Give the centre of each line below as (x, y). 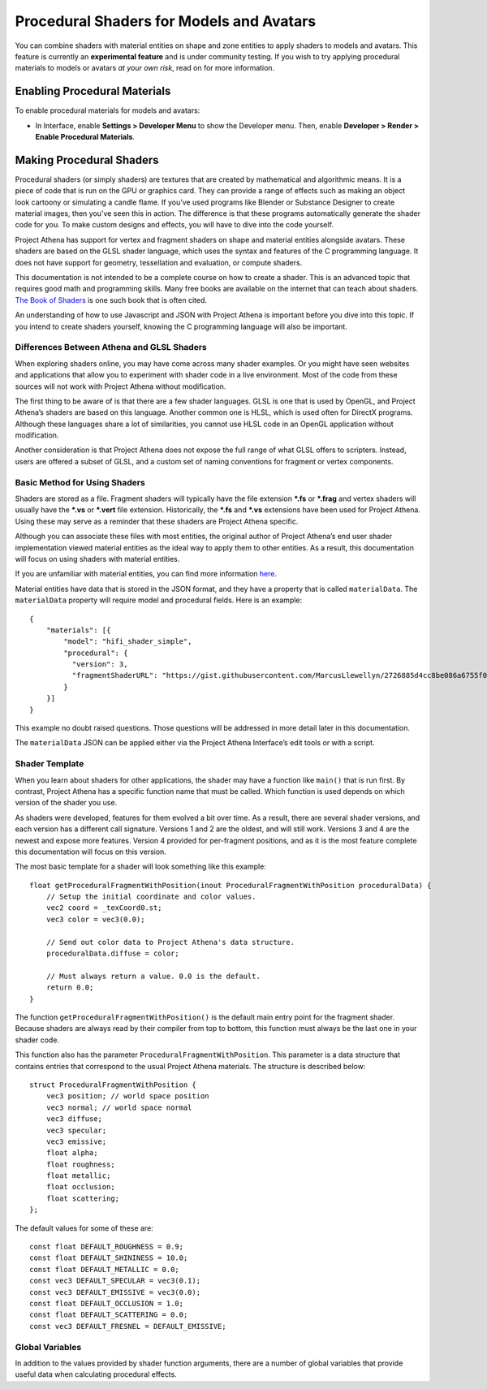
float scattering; (83, 1198)
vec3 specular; (76, 1130)
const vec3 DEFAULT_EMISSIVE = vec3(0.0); (115, 1292)
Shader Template (50, 764)
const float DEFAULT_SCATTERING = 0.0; (109, 1315)
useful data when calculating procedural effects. (96, 1374)
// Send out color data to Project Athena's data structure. (170, 942)
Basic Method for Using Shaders (80, 482)
